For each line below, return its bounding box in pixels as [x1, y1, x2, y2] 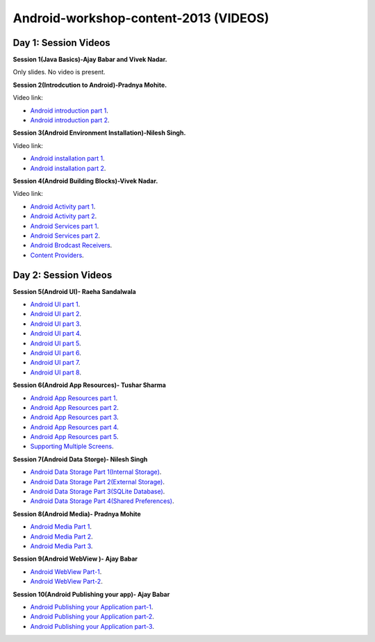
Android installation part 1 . [30, 154, 105, 163]
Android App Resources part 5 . [30, 433, 119, 441]
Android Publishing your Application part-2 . [30, 612, 154, 621]
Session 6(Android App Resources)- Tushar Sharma [12, 381, 167, 389]
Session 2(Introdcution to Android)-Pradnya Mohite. [12, 81, 167, 89]
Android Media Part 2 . [30, 532, 93, 541]
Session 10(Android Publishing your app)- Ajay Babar [12, 590, 170, 598]
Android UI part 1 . [30, 300, 81, 308]
